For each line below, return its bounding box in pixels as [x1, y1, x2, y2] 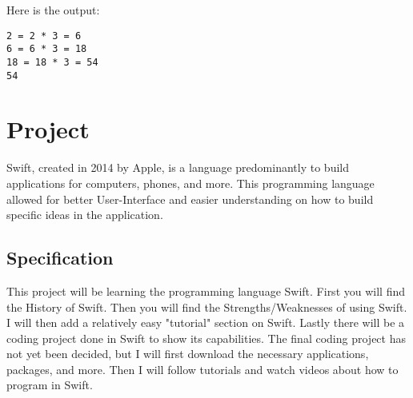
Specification [6, 245, 114, 270]
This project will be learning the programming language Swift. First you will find [6, 282, 405, 299]
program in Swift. [6, 376, 93, 393]
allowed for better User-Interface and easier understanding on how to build [6, 190, 374, 207]
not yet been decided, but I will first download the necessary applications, [6, 345, 369, 362]
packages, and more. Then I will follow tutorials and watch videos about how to [6, 360, 399, 377]
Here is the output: [6, 2, 100, 18]
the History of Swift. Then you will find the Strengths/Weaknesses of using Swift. [6, 298, 407, 315]
